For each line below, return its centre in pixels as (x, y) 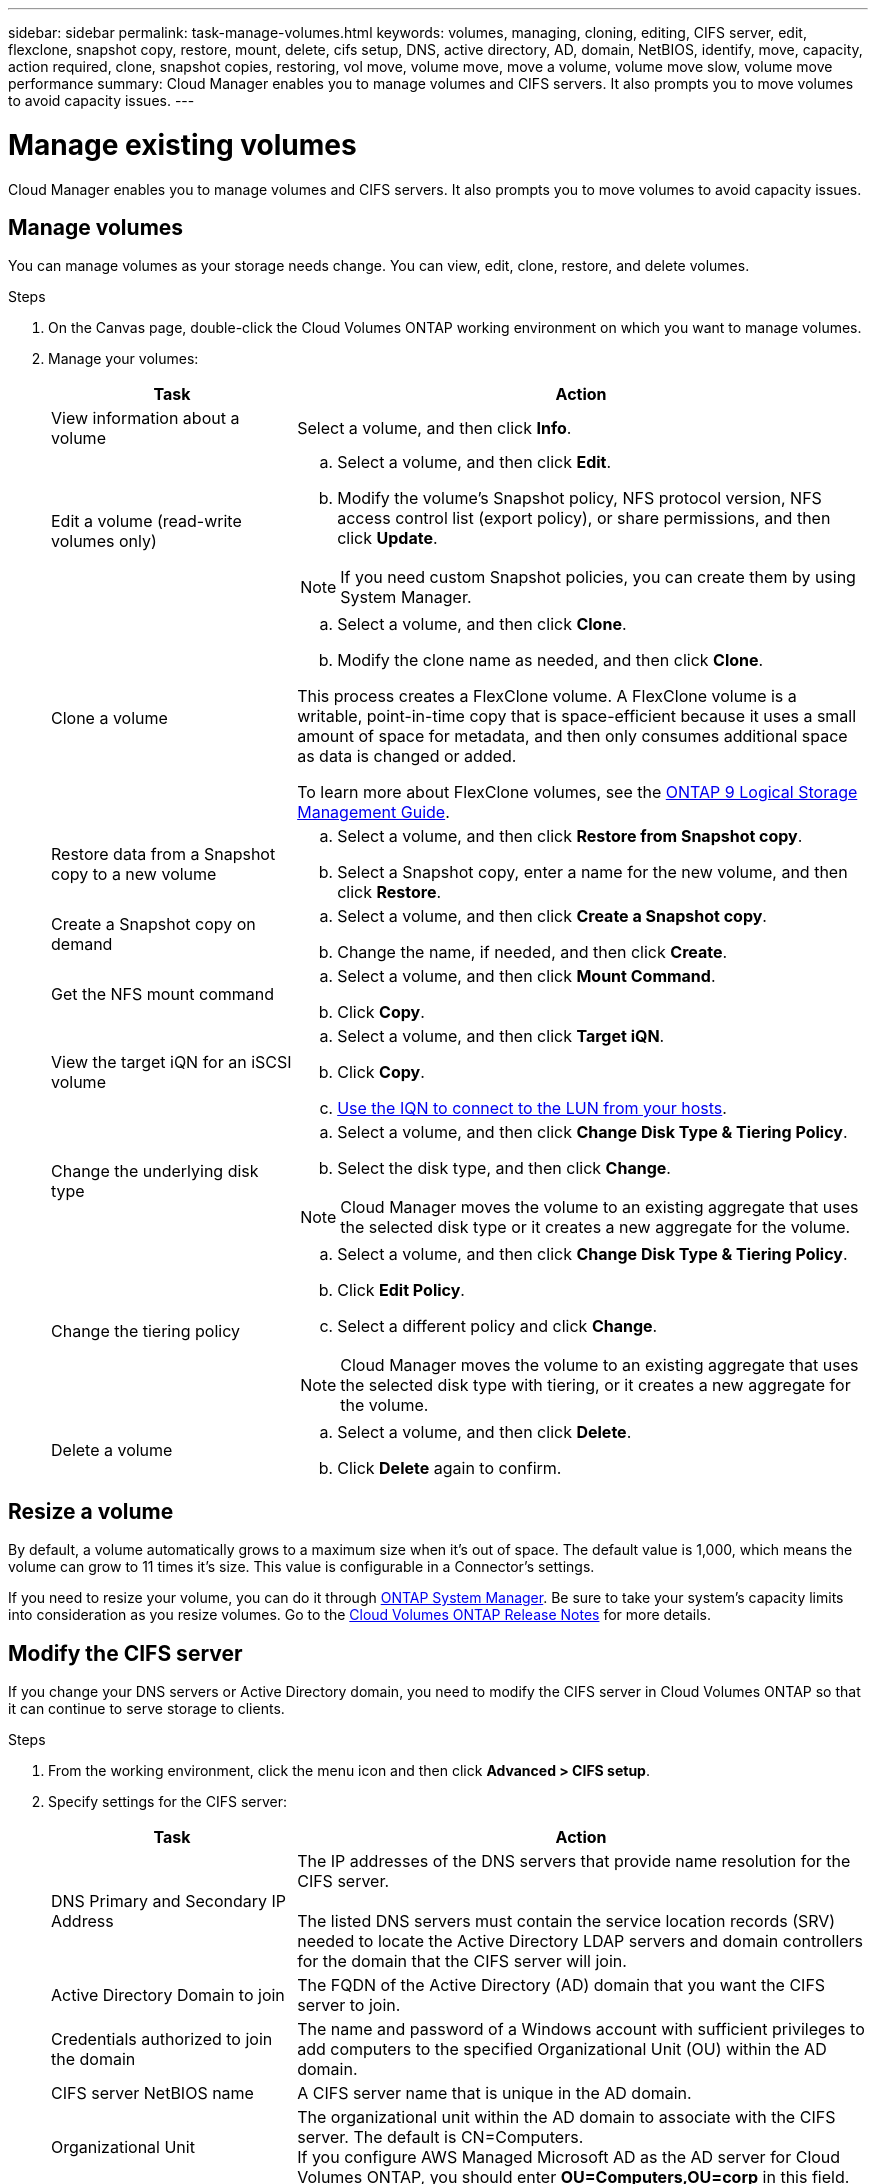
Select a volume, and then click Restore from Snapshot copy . (570, 836)
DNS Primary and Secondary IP (168, 1901)
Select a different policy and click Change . (497, 1326)
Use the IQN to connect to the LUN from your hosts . (532, 1108)
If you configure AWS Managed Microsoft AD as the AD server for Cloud (569, 2157)
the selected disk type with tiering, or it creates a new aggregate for (595, 1385)
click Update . (387, 538)
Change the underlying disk (155, 1171)
